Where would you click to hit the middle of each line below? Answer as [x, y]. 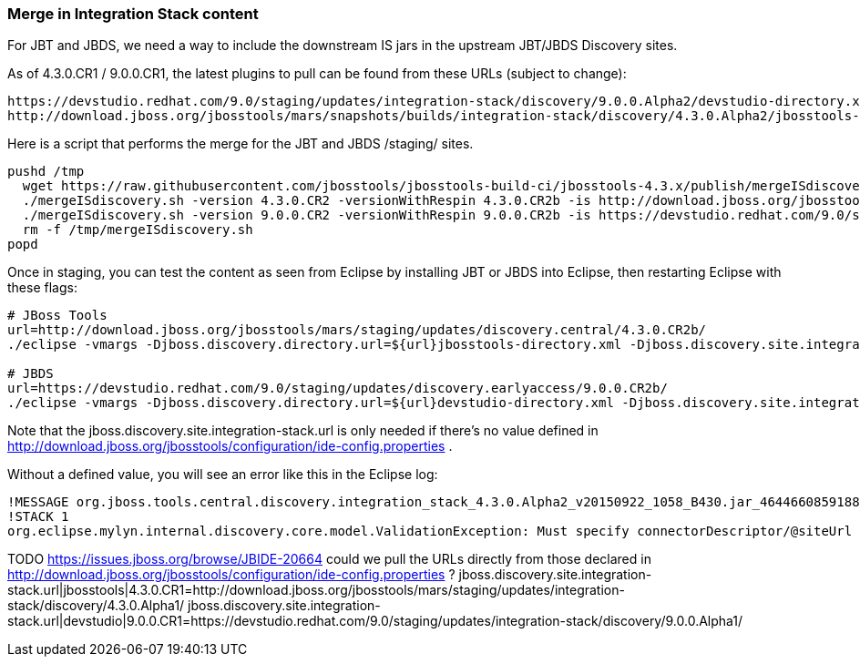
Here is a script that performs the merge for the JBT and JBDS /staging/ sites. [241, 144]
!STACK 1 [38, 517]
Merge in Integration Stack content [133, 14]
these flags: [42, 288]
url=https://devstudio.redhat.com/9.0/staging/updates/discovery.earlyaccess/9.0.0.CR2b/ [338, 388]
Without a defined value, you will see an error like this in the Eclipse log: [223, 475]
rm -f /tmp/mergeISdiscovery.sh [138, 230]
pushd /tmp [46, 172]
